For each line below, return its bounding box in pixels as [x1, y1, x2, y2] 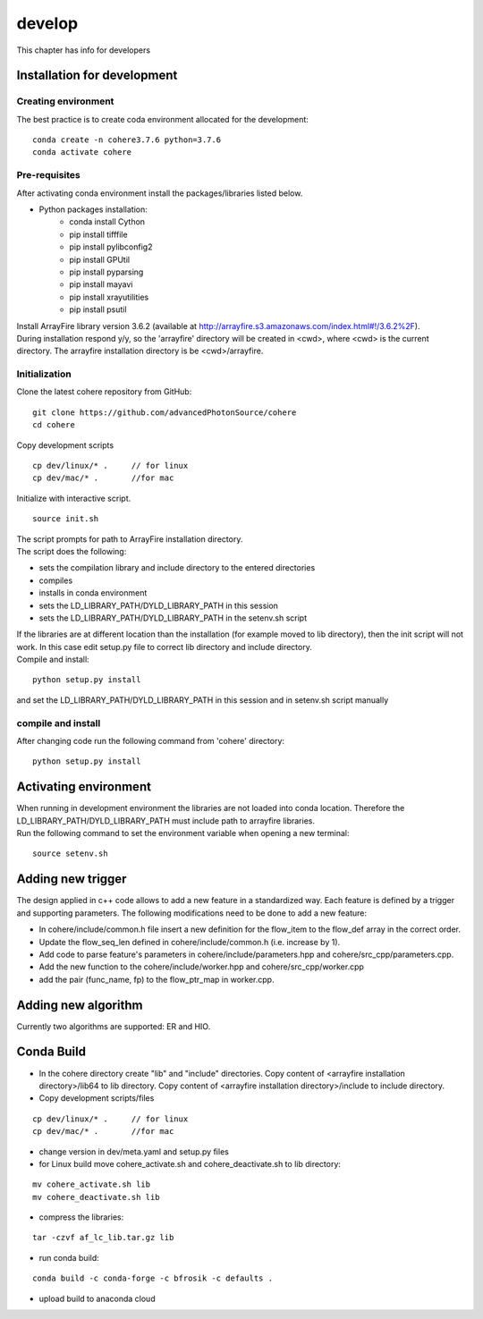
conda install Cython [69, 216, 146, 227]
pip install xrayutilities [69, 292, 149, 302]
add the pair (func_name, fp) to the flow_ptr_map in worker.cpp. [38, 974, 275, 985]
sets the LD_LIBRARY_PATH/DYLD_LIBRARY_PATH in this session [38, 600, 279, 611]
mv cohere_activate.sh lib [32, 1179, 151, 1189]
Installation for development [16, 68, 178, 83]
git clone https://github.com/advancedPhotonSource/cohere [32, 407, 297, 418]
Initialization [16, 368, 72, 380]
